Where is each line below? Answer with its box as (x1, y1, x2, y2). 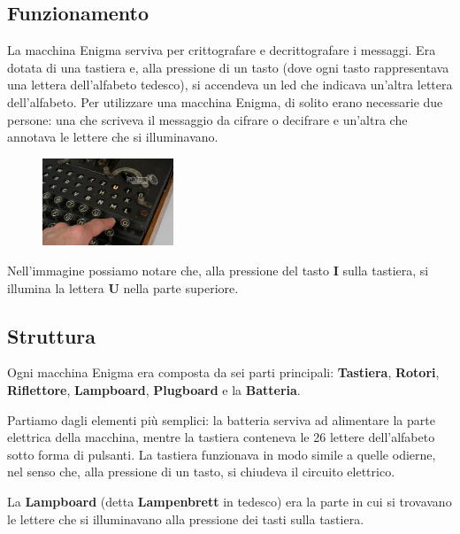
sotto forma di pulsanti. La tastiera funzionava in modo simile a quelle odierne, (7, 445, 436, 463)
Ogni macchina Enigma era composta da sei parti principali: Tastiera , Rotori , (7, 363, 440, 382)
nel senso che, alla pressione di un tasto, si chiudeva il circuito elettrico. (7, 462, 395, 481)
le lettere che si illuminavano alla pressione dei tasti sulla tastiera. (7, 509, 364, 528)
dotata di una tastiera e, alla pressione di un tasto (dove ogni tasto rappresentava (7, 58, 449, 76)
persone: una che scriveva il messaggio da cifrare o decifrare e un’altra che (7, 110, 408, 128)
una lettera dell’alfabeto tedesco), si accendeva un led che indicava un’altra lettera (7, 75, 453, 94)
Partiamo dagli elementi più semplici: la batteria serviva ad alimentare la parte (7, 410, 435, 429)
